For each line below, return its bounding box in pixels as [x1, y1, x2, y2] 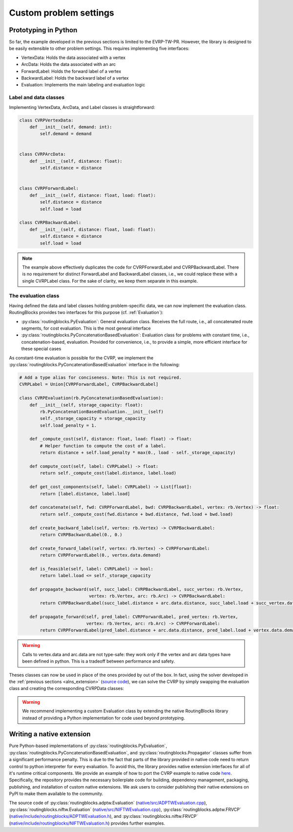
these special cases [21, 346, 62, 352]
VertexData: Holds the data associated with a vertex [21, 54, 126, 61]
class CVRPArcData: [19, 151, 66, 157]
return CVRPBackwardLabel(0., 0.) [40, 532, 123, 537]
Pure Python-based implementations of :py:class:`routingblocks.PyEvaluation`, [9, 743, 167, 749]
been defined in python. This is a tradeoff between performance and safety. [22, 658, 175, 664]
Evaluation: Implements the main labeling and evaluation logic [21, 82, 146, 88]
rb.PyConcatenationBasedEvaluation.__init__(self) [40, 409, 164, 415]
